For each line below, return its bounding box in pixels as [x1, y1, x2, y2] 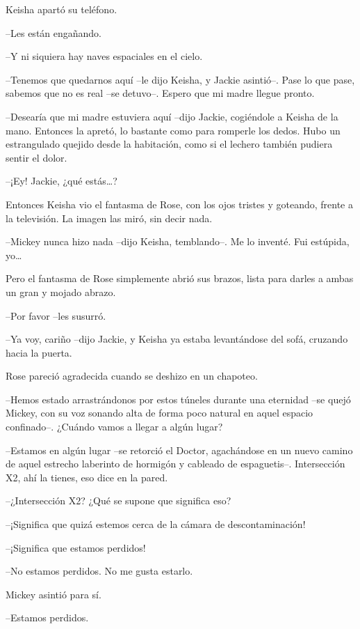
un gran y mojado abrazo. [6, 284, 116, 299]
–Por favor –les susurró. [6, 308, 106, 323]
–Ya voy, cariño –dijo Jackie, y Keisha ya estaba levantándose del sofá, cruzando [6, 332, 348, 346]
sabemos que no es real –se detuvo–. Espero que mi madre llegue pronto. [6, 86, 315, 100]
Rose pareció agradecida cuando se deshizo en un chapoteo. [6, 368, 258, 383]
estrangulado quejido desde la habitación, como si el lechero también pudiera [6, 137, 333, 151]
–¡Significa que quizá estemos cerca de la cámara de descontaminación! [6, 517, 306, 531]
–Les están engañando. [6, 25, 102, 40]
